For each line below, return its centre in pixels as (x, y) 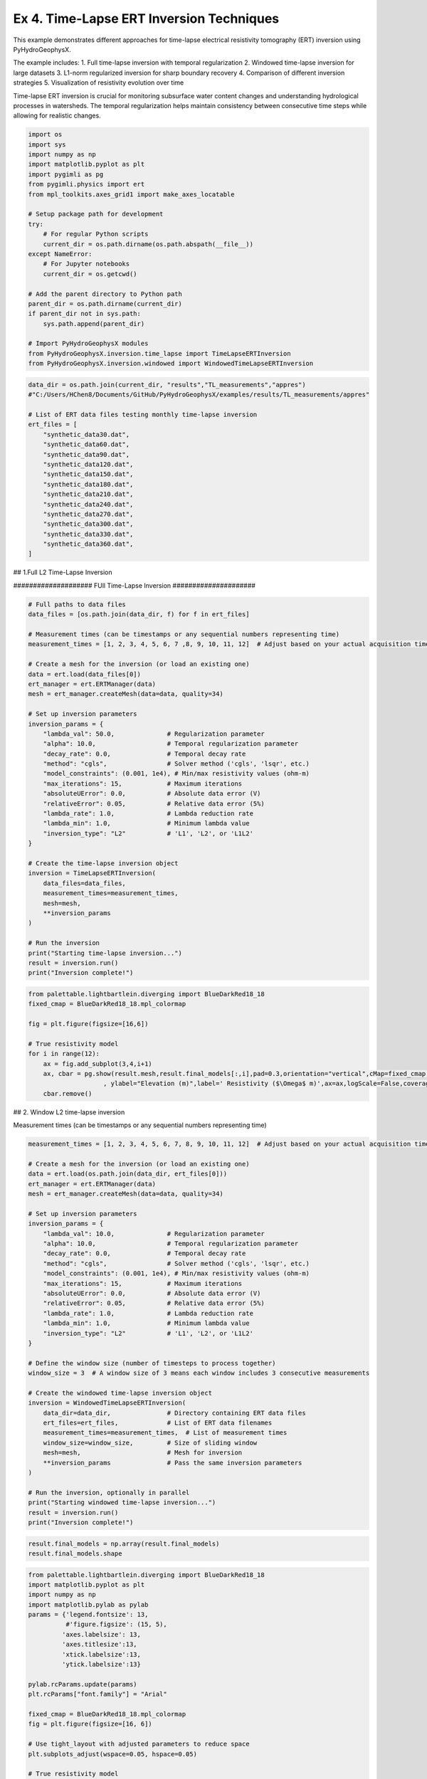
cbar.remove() (68, 1093)
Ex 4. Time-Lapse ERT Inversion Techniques (146, 19)
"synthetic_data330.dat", (88, 534)
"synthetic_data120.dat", (88, 464)
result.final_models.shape (75, 1553)
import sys (47, 144)
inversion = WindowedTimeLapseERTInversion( (107, 1403)
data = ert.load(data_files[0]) (85, 674)
